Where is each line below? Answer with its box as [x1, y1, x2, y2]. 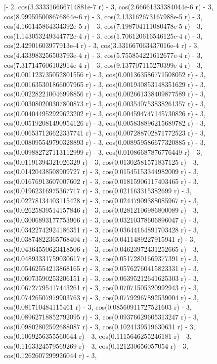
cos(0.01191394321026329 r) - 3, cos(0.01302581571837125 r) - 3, [4, 156, 199, 167]
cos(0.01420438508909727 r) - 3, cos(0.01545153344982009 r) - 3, [4, 166, 199, 177]
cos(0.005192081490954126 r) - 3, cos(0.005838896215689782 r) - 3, [4, 118, 206, 128]
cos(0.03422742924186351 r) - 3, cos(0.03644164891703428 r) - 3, [4, 224, 199, 234]
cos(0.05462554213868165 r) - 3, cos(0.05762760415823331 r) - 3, [4, 263, 199, 273]
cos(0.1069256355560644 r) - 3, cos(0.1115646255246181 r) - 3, [4, 331, 192, 341]
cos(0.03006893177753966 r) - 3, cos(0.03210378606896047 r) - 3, [4, 215, 199, 225]
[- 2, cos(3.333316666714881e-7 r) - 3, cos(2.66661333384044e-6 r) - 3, [4, 1, 214, 11]
